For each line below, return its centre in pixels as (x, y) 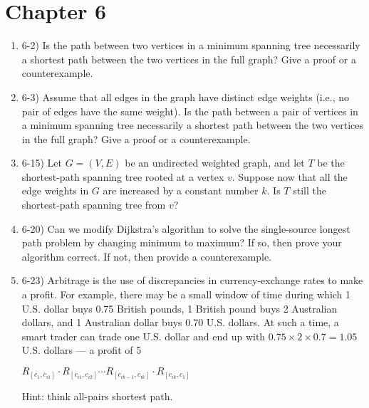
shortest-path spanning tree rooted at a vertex (123, 176)
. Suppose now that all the (290, 176)
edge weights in (55, 190)
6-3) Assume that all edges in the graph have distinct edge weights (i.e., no (186, 96)
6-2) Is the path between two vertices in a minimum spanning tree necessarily (191, 45)
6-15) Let (42, 163)
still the (310, 190)
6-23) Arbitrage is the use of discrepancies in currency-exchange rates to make (192, 280)
